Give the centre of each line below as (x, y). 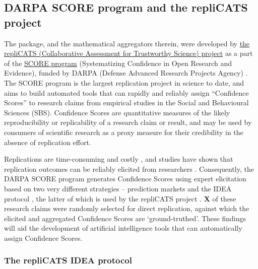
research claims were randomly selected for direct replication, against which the (127, 208)
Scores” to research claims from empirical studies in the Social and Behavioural (126, 103)
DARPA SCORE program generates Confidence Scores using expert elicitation (125, 179)
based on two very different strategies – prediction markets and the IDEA (118, 188)
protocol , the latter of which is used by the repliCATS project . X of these (120, 198)
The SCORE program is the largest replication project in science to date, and (124, 82)
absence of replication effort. (48, 142)
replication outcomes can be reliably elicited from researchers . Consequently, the (129, 169)
